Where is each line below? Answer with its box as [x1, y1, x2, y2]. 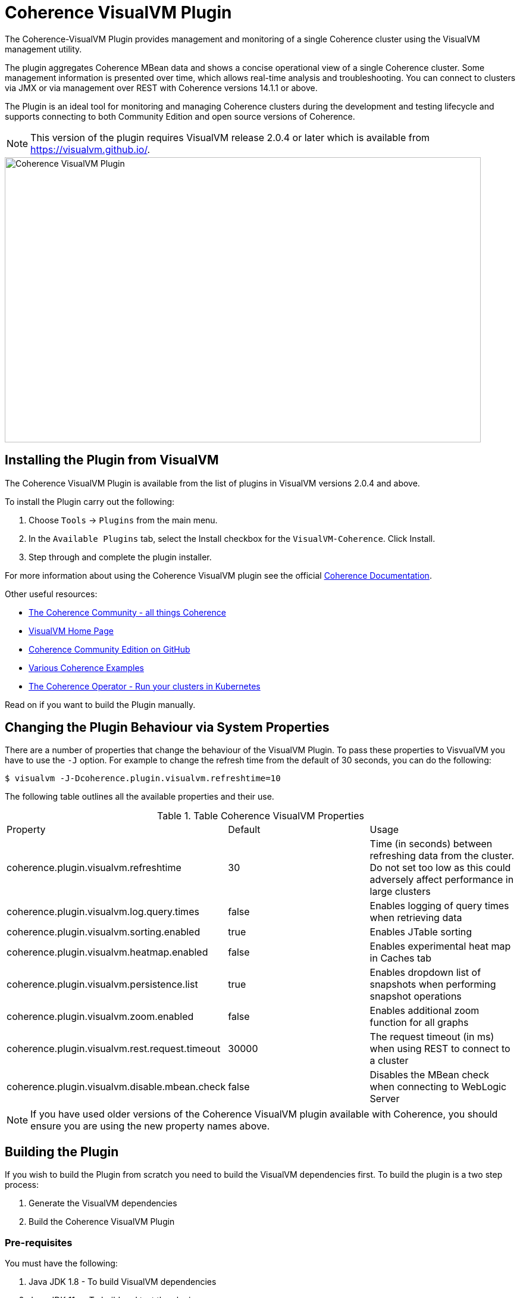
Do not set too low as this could [369, 862, 511, 874]
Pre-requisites [5, 1236, 73, 1249]
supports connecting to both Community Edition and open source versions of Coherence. [5, 111, 355, 121]
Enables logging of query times [369, 900, 509, 912]
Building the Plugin [5, 1144, 119, 1159]
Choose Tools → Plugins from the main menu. [29, 514, 218, 525]
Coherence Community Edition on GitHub [29, 644, 190, 654]
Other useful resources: [5, 588, 98, 599]
